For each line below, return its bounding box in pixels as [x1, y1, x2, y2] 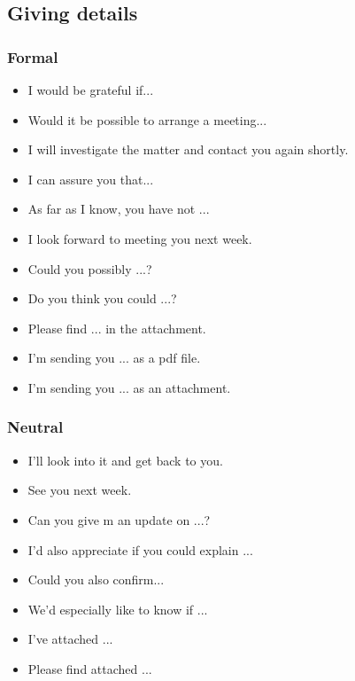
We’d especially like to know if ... [27, 599, 208, 618]
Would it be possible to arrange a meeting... [27, 110, 267, 129]
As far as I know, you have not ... [27, 200, 210, 218]
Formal [7, 45, 58, 67]
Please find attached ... [27, 659, 152, 677]
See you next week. [27, 481, 132, 499]
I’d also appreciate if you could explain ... [27, 540, 253, 559]
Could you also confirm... [27, 570, 165, 589]
